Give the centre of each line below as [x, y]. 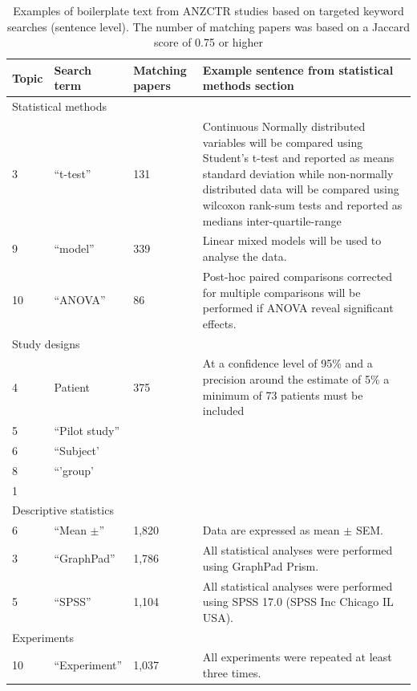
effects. [219, 323]
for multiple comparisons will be [281, 292]
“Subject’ [77, 450]
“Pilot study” [87, 430]
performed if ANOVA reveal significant [298, 308]
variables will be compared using [283, 142]
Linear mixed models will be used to [292, 240]
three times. [232, 672]
